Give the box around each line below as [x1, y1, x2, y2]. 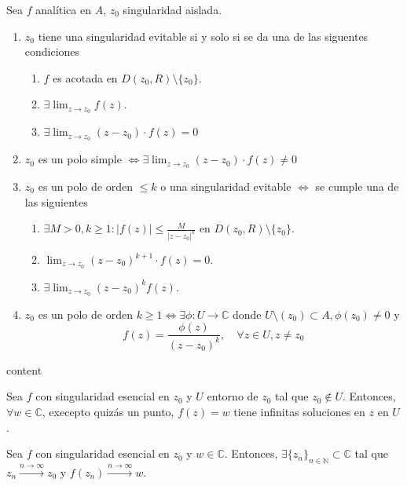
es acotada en [53, 69, 118, 86]
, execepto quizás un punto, [42, 403, 174, 419]
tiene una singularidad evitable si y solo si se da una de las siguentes [38, 27, 368, 44]
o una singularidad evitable [160, 177, 291, 194]
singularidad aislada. [123, 2, 222, 17]
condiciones [24, 43, 80, 60]
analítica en [35, 2, 91, 17]
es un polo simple [38, 151, 122, 167]
